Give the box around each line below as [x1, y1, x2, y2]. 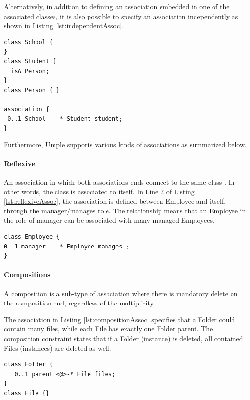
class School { [4, 38, 53, 46]
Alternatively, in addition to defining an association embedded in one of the [4, 1, 230, 11]
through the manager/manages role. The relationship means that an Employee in [4, 205, 246, 215]
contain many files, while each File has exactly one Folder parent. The [4, 324, 213, 334]
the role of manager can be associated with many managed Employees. [4, 215, 214, 225]
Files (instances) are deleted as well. [4, 343, 111, 353]
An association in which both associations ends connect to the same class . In [4, 177, 235, 187]
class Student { [4, 57, 56, 65]
